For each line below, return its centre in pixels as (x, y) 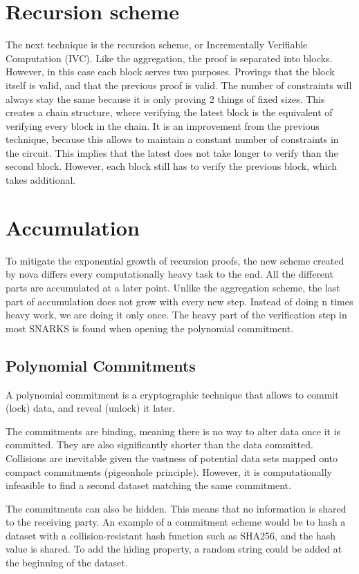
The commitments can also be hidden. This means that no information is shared (176, 508)
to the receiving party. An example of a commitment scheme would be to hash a (176, 522)
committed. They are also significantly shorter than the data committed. (159, 444)
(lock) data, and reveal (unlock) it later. (91, 408)
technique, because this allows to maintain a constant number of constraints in (172, 139)
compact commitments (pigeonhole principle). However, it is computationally (169, 471)
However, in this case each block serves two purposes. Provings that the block (170, 71)
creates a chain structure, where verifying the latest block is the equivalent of (169, 112)
